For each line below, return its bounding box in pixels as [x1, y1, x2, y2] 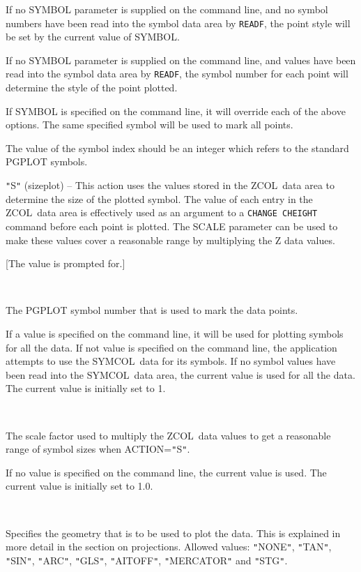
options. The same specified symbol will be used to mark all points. [6, 117, 293, 132]
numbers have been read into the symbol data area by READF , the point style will [6, 15, 351, 30]
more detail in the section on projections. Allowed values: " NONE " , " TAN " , [6, 539, 332, 554]
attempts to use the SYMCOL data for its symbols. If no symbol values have [6, 354, 336, 368]
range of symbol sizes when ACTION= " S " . [6, 442, 190, 456]
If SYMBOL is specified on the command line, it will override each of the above [6, 103, 346, 118]
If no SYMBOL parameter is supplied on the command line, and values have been [6, 52, 356, 67]
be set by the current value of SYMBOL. [6, 29, 180, 44]
